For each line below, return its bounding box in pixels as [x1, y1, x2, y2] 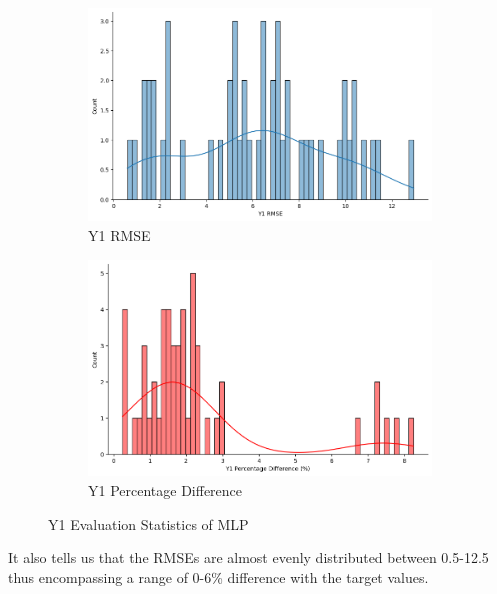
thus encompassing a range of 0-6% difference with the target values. [8, 566, 429, 587]
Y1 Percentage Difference [88, 480, 243, 501]
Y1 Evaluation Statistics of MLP [48, 513, 249, 534]
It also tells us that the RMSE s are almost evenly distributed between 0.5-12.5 [8, 547, 489, 568]
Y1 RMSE [88, 225, 151, 246]
